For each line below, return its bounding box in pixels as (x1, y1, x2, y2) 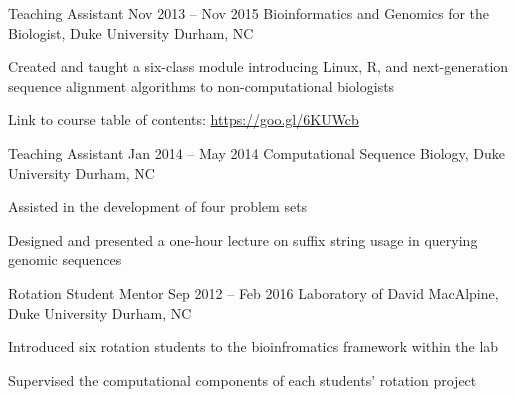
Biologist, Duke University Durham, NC (8, 22, 254, 43)
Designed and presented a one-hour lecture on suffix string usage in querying (8, 229, 478, 250)
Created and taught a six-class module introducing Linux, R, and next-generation (8, 56, 509, 77)
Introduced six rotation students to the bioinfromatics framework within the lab (8, 336, 499, 357)
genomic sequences (8, 249, 122, 270)
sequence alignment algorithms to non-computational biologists (8, 75, 395, 96)
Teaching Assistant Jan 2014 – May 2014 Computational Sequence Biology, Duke (8, 142, 506, 163)
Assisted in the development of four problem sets (8, 196, 308, 217)
